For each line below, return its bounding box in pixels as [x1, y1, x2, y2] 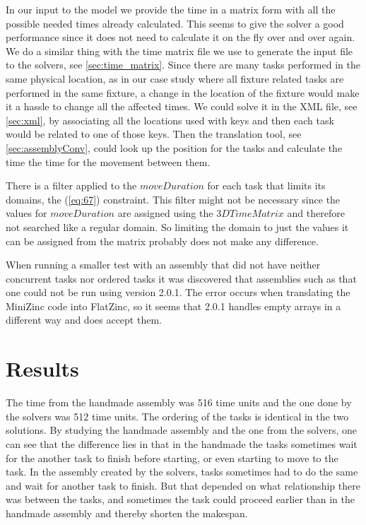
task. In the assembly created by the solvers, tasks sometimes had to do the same [6, 464, 358, 479]
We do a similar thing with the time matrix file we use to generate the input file [6, 43, 353, 58]
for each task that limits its [207, 178, 326, 193]
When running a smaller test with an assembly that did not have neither [6, 257, 321, 272]
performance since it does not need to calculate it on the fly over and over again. [6, 30, 355, 45]
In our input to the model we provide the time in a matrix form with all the [6, 2, 336, 16]
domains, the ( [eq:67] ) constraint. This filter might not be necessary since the [6, 191, 341, 206]
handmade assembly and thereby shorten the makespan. [6, 505, 248, 520]
